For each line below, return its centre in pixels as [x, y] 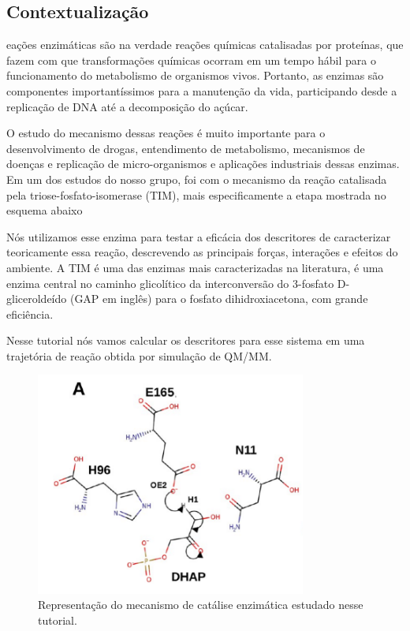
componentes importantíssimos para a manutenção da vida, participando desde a [202, 90]
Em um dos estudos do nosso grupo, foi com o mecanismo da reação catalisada [197, 179]
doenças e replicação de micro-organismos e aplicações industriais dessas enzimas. [203, 164]
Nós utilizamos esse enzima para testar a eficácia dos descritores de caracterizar [199, 236]
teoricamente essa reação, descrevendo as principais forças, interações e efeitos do [202, 252]
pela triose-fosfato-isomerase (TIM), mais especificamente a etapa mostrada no [196, 194]
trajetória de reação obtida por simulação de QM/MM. [139, 355]
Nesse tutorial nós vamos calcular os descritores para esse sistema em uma [186, 340]
